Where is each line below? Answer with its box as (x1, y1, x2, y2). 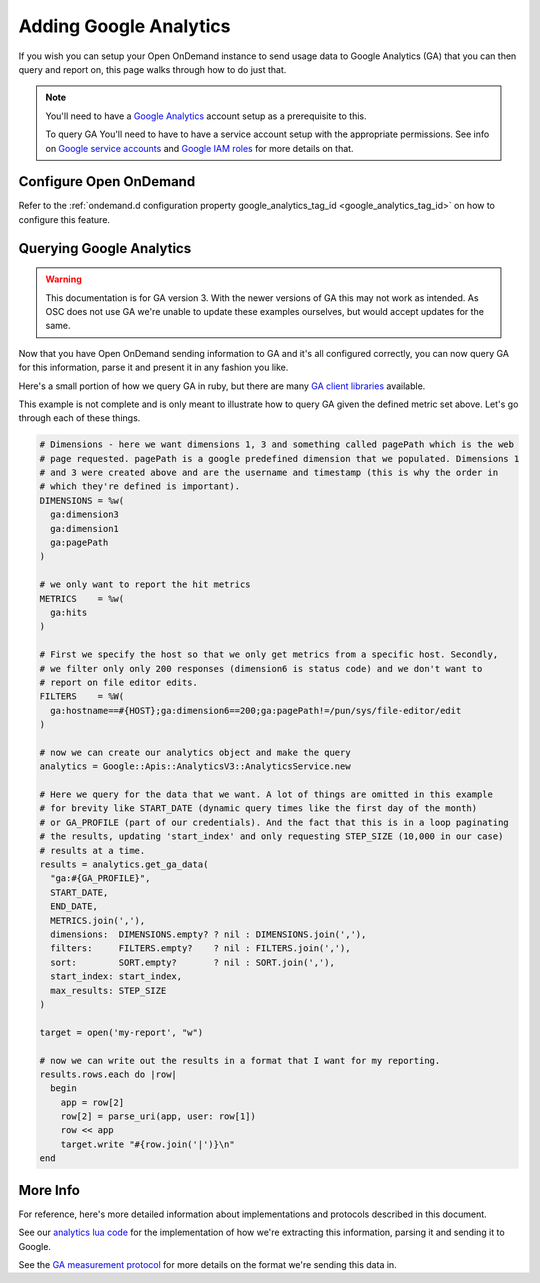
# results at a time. (39, 845, 146, 856)
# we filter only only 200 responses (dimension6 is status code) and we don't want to (39, 663, 483, 674)
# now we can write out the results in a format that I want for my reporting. (39, 1055, 441, 1066)
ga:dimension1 (50, 523, 120, 534)
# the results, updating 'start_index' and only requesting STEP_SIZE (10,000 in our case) (39, 831, 504, 842)
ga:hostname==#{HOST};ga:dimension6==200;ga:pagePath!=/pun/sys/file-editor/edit (50, 705, 462, 716)
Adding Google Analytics (18, 15, 231, 37)
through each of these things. (18, 412, 141, 424)
